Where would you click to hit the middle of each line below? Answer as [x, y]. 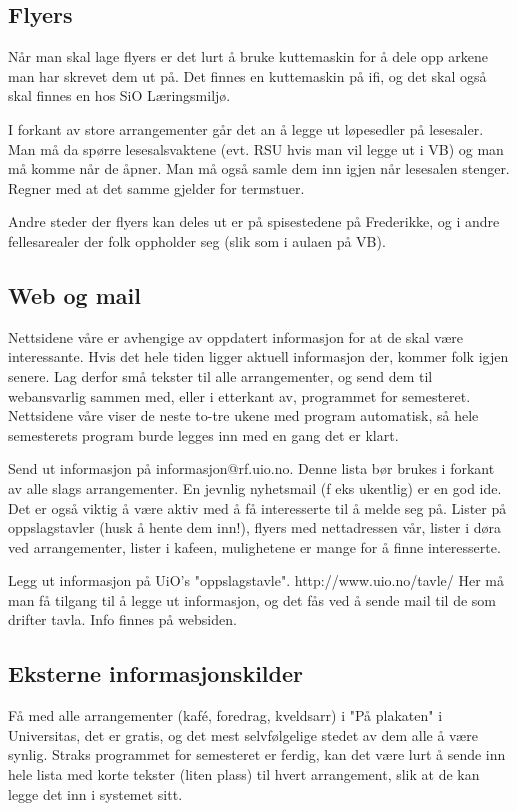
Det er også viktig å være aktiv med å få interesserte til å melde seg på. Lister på [257, 507]
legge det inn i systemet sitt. [95, 793]
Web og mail [74, 294]
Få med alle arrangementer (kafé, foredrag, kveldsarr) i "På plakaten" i [225, 715]
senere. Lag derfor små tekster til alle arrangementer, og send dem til [220, 375]
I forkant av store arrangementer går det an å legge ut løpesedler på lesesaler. [246, 128]
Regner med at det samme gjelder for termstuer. [156, 187]
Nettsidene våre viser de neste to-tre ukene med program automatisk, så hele [243, 415]
